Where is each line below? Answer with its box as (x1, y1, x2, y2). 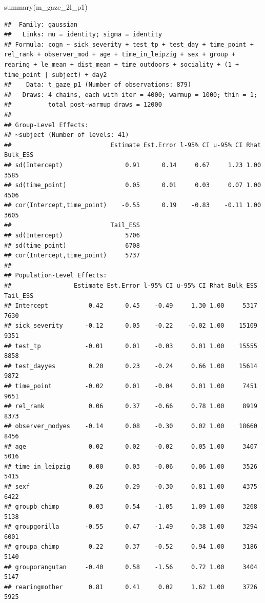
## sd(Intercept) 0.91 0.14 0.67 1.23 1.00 (4, 161, 261, 169)
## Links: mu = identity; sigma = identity (4, 31, 162, 38)
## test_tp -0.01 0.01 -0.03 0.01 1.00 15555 (4, 342, 257, 350)
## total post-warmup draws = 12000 (4, 101, 162, 109)
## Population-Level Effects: (4, 272, 107, 279)
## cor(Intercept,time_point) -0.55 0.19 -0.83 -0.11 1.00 (4, 202, 261, 209)
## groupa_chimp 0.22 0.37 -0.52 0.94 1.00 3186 (4, 543, 257, 551)
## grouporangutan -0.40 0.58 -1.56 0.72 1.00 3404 (4, 563, 257, 571)
